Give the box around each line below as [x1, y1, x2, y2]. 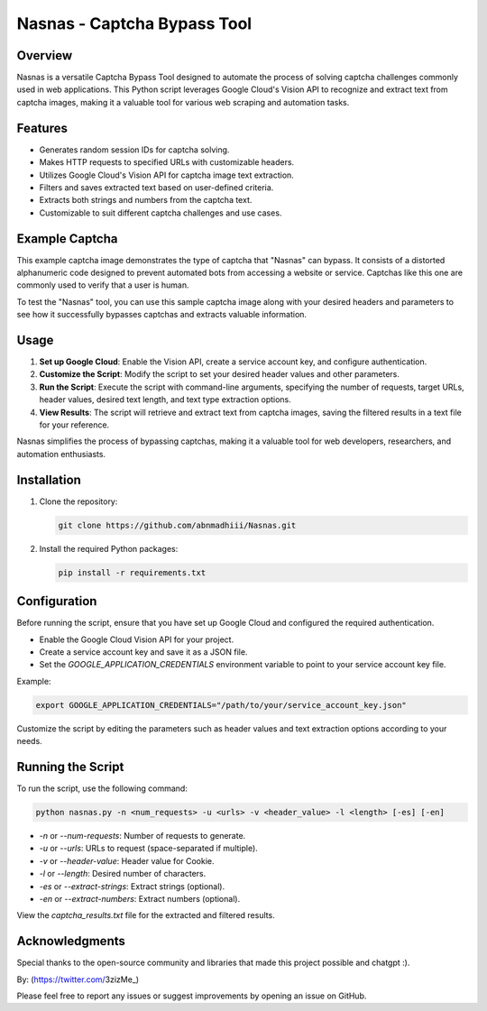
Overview [16, 48, 73, 63]
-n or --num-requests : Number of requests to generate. [39, 830, 246, 841]
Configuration [16, 593, 97, 609]
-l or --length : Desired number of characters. [39, 869, 207, 879]
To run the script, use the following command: [16, 783, 188, 794]
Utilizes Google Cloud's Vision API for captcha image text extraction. [39, 170, 295, 180]
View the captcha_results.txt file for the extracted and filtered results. [16, 910, 275, 921]
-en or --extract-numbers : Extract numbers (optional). [39, 893, 241, 904]
